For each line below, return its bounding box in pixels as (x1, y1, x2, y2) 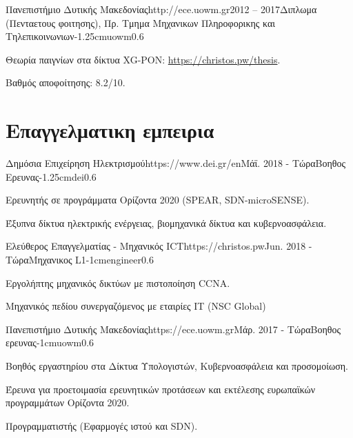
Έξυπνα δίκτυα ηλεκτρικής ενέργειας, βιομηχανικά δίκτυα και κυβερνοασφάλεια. (6, 215, 327, 230)
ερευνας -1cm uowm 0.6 (6, 335, 94, 350)
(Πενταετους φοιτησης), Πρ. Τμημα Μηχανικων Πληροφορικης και (6, 15, 275, 30)
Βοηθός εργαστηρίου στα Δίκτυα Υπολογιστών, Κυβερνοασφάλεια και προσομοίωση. (6, 359, 348, 373)
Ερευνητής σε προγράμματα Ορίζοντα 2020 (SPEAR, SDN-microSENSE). (6, 192, 310, 207)
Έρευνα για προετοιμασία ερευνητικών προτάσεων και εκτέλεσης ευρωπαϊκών (6, 381, 316, 396)
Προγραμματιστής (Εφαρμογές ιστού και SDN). (6, 418, 198, 432)
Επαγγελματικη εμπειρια (6, 116, 214, 144)
